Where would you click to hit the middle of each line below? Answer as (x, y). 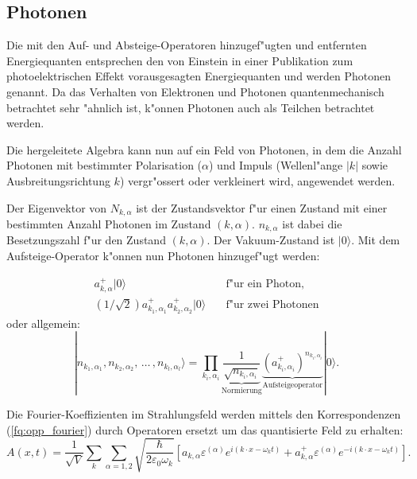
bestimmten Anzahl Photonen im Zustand (109, 224)
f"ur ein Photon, (265, 284)
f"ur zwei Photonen (272, 304)
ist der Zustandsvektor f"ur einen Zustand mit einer (262, 207)
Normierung (241, 391)
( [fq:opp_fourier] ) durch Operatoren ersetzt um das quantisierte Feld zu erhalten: (205, 429)
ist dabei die (312, 224)
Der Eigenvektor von (57, 207)
